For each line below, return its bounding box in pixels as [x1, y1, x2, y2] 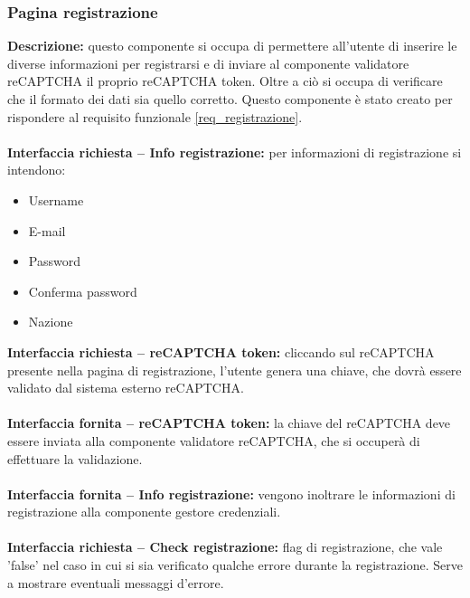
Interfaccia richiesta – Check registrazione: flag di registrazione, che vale [7, 537, 443, 556]
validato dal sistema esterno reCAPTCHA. [7, 378, 244, 397]
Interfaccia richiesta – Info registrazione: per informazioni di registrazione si [7, 142, 462, 161]
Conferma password [28, 281, 137, 300]
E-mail [28, 221, 66, 240]
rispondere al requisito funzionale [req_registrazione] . [7, 107, 303, 126]
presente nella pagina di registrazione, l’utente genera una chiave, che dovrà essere [7, 360, 462, 379]
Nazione [28, 312, 73, 331]
